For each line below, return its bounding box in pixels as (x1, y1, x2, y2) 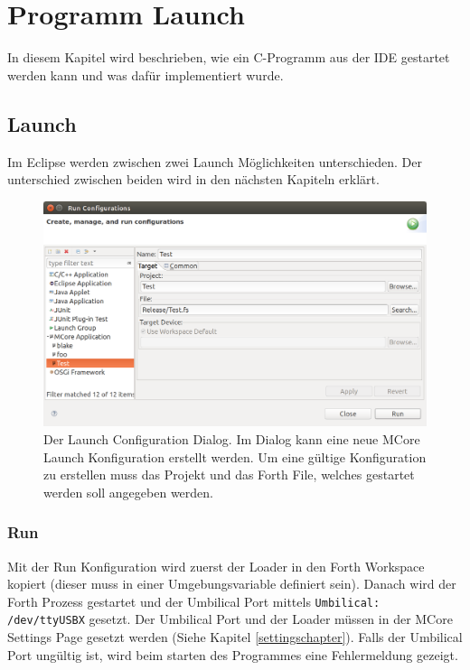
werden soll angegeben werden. (43, 482, 213, 501)
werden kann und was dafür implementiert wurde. (7, 65, 284, 84)
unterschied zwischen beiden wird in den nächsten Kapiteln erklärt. (7, 170, 380, 189)
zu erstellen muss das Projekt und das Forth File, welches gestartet (43, 465, 415, 484)
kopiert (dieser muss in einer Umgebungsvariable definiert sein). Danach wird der (7, 574, 456, 593)
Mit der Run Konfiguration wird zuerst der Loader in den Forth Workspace (7, 556, 425, 575)
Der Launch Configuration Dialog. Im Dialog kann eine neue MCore (43, 429, 420, 448)
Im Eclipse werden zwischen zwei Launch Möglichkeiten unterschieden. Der (7, 152, 422, 171)
